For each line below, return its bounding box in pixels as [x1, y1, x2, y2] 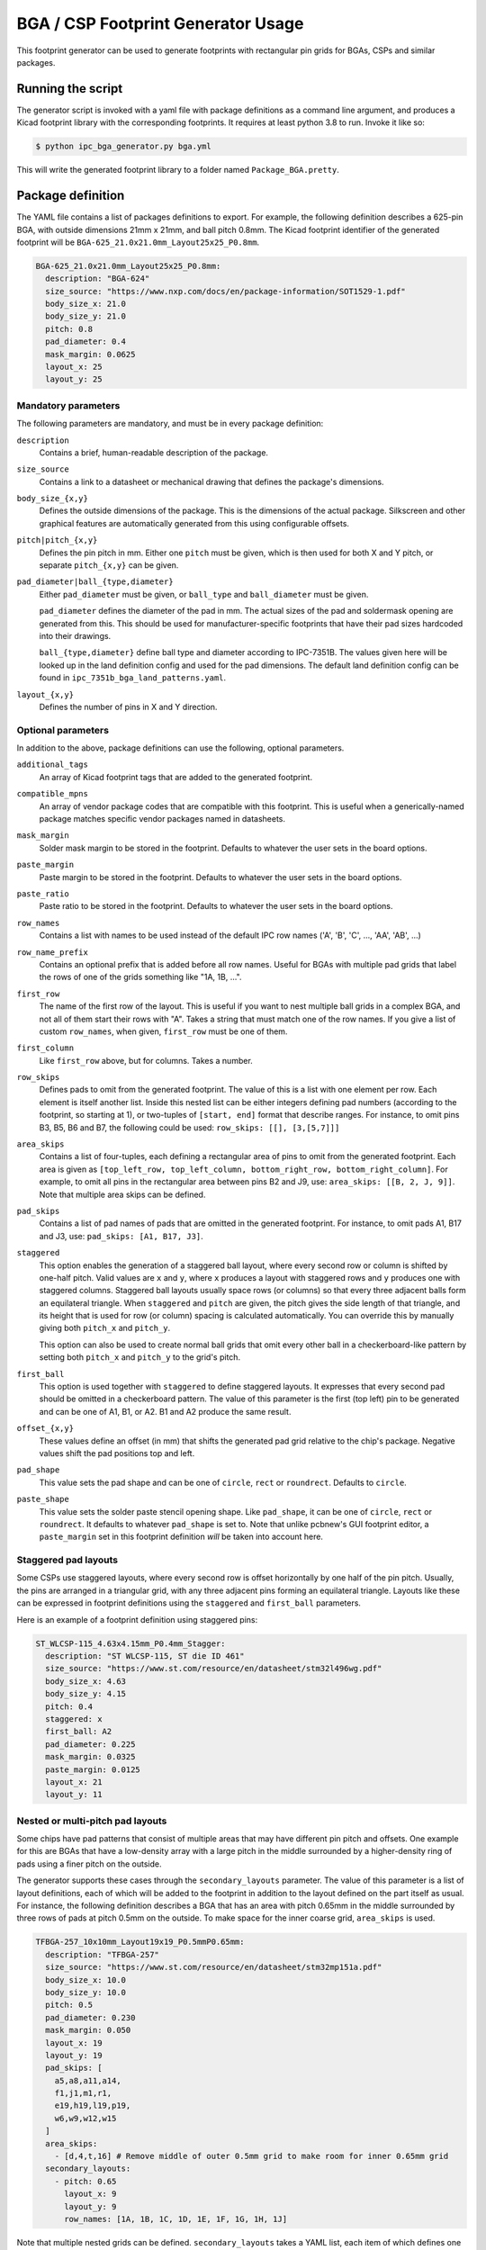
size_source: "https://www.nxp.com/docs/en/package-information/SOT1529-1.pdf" [45, 286, 407, 296]
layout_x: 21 [45, 1777, 103, 1786]
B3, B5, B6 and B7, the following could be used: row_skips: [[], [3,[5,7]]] [39, 1121, 340, 1133]
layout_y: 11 [45, 1789, 103, 1800]
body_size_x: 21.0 [45, 299, 126, 310]
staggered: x [45, 1714, 103, 1723]
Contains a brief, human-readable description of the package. [39, 446, 269, 458]
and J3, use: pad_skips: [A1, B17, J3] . [39, 1230, 204, 1241]
